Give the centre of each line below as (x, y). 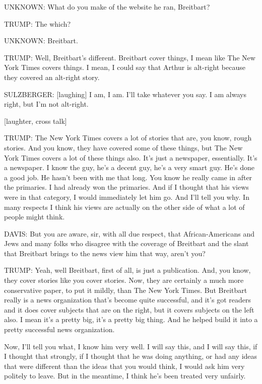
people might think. (35, 217)
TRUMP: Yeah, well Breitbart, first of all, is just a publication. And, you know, (127, 270)
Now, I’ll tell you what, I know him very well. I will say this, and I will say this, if (131, 346)
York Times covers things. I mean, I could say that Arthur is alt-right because (125, 67)
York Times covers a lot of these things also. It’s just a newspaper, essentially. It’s (131, 157)
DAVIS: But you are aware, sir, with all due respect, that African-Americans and (129, 233)
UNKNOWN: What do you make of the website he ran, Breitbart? (107, 7)
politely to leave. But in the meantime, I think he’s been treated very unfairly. (125, 376)
